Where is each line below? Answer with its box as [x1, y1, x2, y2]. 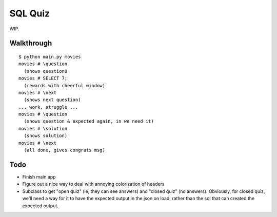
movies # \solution [18, 126, 68, 131]
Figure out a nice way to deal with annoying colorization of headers [22, 181, 165, 187]
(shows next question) [24, 97, 81, 103]
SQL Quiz [9, 8, 50, 19]
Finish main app [22, 173, 56, 180]
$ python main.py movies [18, 54, 81, 60]
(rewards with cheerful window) [24, 83, 105, 88]
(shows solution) [24, 133, 68, 139]
